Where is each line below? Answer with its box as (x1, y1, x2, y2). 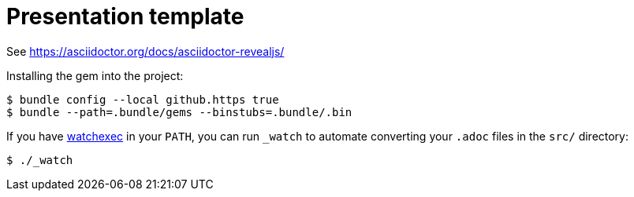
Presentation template (6, 3, 244, 30)
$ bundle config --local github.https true (6, 93, 279, 106)
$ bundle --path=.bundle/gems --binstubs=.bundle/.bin (6, 105, 352, 119)
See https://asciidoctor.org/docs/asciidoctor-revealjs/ (6, 44, 285, 58)
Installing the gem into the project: (6, 68, 184, 82)
